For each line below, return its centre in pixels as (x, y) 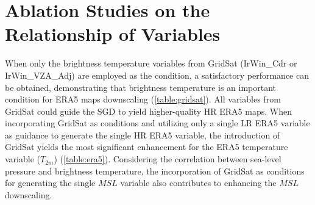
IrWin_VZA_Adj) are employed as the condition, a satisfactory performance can (157, 75)
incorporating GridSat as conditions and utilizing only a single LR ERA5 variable (157, 123)
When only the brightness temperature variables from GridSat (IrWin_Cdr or (151, 63)
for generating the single (50, 183)
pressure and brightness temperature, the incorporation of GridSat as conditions (155, 171)
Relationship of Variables (113, 34)
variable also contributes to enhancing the (198, 183)
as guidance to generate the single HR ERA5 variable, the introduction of (143, 135)
